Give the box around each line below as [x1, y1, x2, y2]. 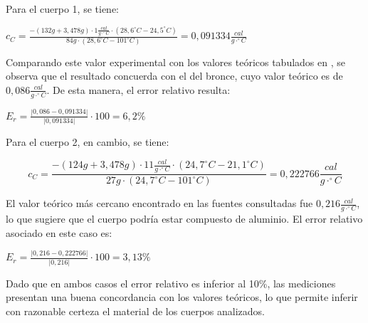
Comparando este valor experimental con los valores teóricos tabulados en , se [6, 54, 346, 69]
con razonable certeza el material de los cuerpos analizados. [6, 303, 265, 318]
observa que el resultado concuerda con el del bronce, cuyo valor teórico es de [6, 68, 343, 83]
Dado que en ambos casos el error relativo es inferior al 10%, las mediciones [6, 275, 336, 290]
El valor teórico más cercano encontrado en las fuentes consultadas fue [6, 196, 313, 211]
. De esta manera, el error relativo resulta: [46, 82, 231, 97]
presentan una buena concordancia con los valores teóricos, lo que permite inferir [6, 290, 358, 305]
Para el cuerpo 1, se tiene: [6, 1, 119, 16]
